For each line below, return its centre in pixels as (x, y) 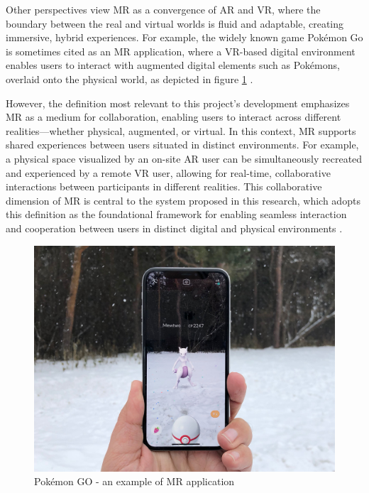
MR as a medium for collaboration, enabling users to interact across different (174, 117)
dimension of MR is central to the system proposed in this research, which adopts (183, 200)
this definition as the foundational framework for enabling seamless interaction (176, 214)
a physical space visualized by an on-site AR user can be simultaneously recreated (184, 158)
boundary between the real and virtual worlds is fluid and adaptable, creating (175, 23)
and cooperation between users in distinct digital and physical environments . (174, 228)
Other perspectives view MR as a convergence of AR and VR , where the (163, 9)
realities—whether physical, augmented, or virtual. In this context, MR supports (181, 130)
